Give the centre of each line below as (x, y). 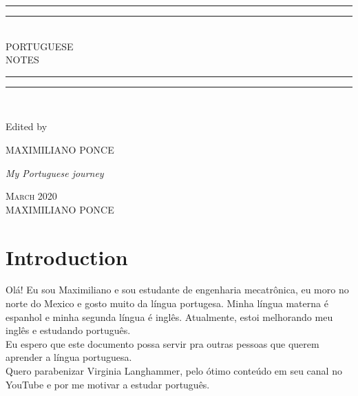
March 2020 (31, 196)
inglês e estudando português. (68, 330)
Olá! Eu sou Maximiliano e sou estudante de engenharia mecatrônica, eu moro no (177, 290)
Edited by (27, 126)
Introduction (67, 257)
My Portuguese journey (55, 173)
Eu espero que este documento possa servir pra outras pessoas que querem (162, 343)
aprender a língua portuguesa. (69, 357)
